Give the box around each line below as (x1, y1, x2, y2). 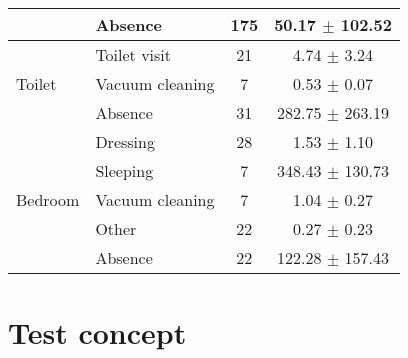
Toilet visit (95, 43, 172, 66)
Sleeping (95, 159, 154, 182)
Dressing (95, 130, 155, 153)
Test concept (8, 312, 187, 353)
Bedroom (16, 188, 80, 211)
